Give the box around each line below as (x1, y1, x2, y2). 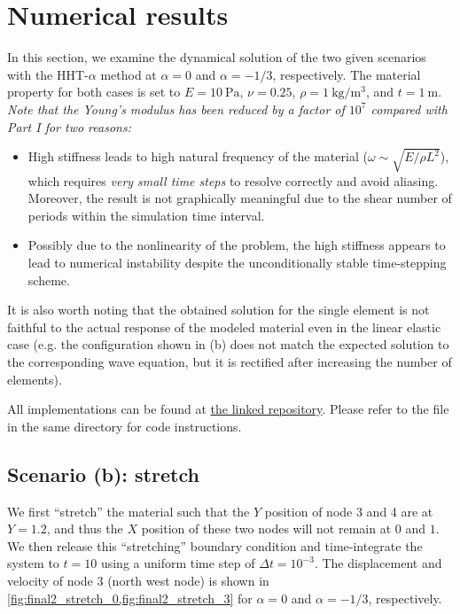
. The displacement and (314, 554, 442, 572)
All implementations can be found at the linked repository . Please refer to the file (7, 400, 449, 418)
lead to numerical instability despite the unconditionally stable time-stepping (27, 253, 447, 272)
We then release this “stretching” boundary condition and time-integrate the (7, 536, 423, 555)
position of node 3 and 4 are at (264, 501, 433, 520)
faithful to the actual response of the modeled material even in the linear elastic (7, 317, 441, 336)
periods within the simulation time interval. (27, 206, 265, 224)
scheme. (27, 270, 70, 289)
